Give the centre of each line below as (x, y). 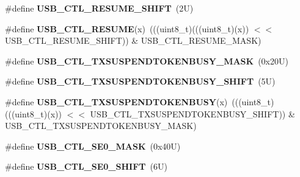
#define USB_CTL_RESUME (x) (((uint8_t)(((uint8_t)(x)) (127, 28)
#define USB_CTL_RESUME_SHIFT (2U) (99, 8)
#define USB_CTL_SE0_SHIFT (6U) (86, 166)
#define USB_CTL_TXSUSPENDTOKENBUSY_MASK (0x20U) (147, 61)
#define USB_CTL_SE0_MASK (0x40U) (93, 146)
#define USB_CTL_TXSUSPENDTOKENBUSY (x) (116, 101)
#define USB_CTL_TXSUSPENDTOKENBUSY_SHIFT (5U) (140, 81)
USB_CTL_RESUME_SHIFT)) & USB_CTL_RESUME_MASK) (133, 40)
